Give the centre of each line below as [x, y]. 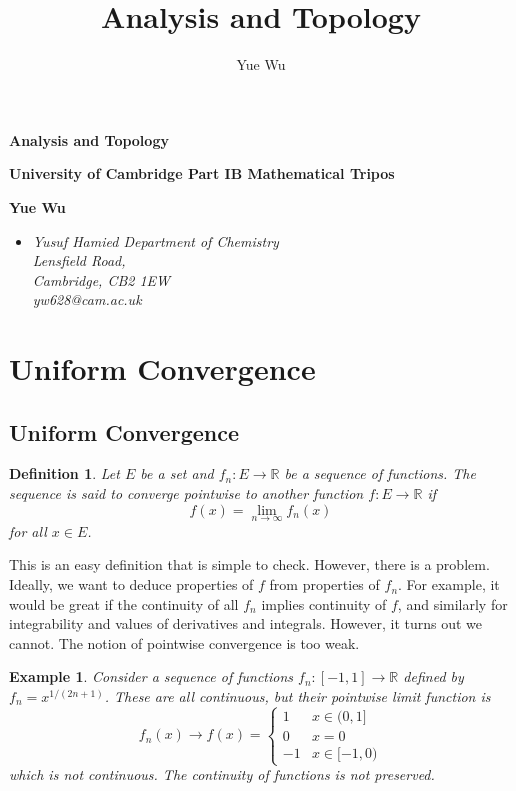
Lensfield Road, [79, 260]
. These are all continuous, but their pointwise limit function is [297, 696]
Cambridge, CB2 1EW [101, 279]
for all [28, 530]
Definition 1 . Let [64, 473]
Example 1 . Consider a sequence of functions [151, 676]
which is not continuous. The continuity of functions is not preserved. [222, 774]
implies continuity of [324, 603]
